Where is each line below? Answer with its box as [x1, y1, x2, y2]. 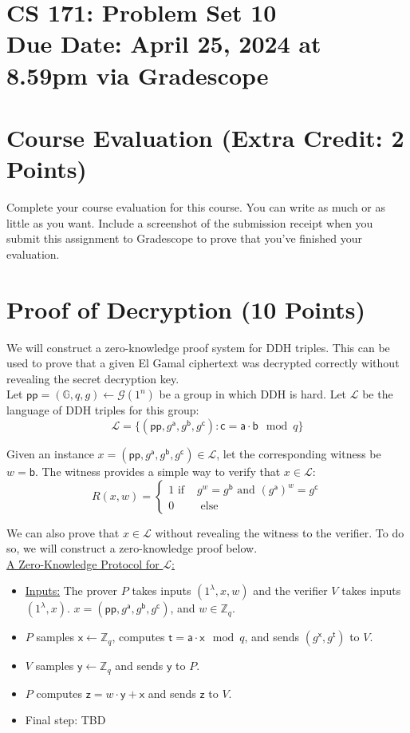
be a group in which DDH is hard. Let [159, 386, 347, 402]
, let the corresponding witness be [216, 445, 381, 462]
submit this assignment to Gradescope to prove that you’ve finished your [6, 230, 362, 247]
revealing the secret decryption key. [6, 370, 179, 386]
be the [362, 386, 393, 402]
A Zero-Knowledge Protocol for [6, 555, 160, 572]
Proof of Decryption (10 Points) [6, 292, 365, 325]
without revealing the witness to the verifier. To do [155, 524, 404, 541]
